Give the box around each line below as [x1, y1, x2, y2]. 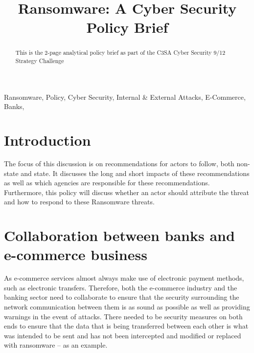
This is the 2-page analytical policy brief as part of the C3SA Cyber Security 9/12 [15, 48, 226, 57]
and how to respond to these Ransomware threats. [4, 197, 155, 207]
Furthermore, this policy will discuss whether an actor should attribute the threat [4, 187, 250, 197]
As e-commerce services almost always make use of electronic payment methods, [4, 273, 244, 283]
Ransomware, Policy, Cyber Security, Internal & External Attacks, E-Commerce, [4, 91, 246, 102]
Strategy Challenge [15, 57, 64, 65]
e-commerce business [4, 244, 147, 265]
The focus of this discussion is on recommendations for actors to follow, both [4, 158, 234, 168]
